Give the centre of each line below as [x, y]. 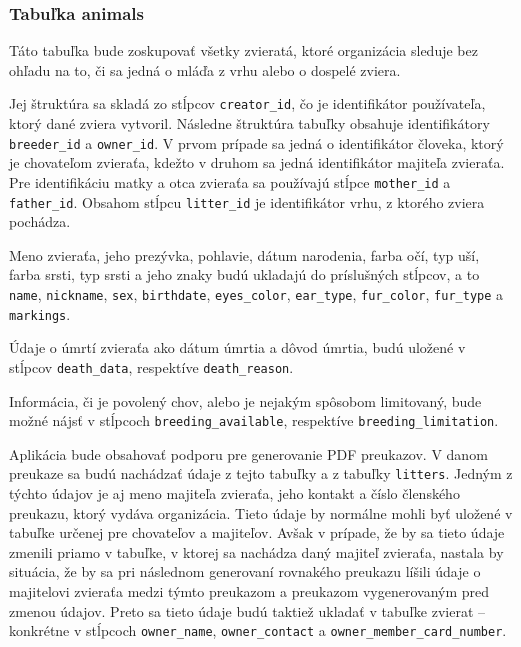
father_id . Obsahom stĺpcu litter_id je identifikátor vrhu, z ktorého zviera [247, 201]
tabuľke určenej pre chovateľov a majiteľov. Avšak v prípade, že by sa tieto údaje [257, 532]
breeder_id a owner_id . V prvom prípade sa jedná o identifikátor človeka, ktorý [256, 142]
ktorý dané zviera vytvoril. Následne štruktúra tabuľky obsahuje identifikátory [249, 123]
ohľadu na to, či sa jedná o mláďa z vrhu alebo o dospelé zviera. [205, 69]
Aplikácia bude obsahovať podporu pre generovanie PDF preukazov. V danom [248, 453]
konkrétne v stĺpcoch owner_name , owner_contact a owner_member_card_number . [258, 630]
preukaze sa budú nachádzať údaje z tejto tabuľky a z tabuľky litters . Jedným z [261, 473]
